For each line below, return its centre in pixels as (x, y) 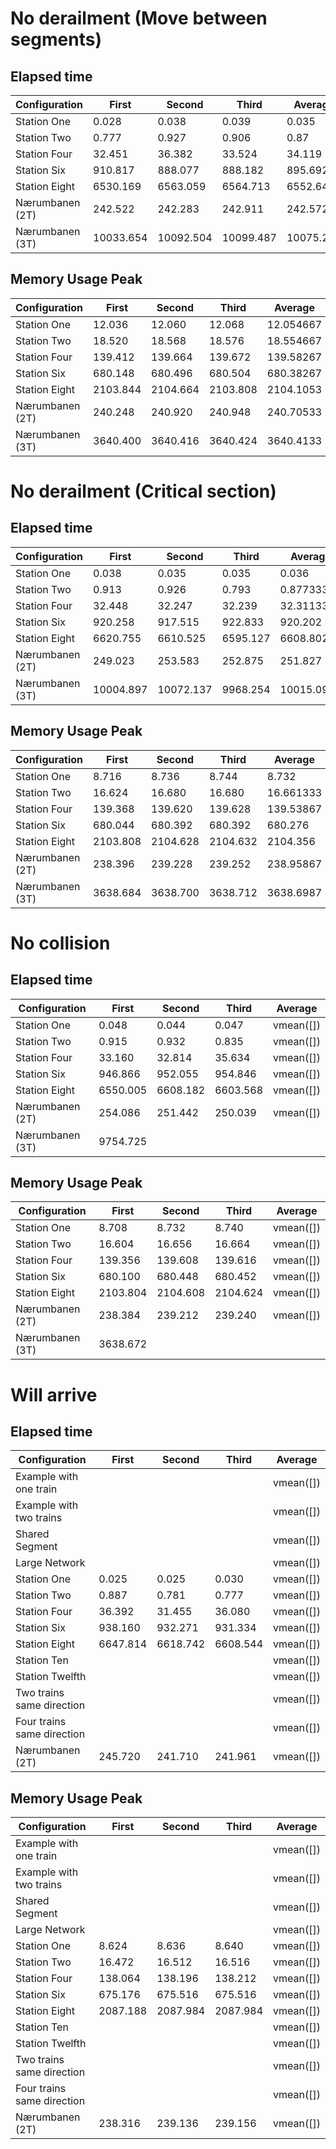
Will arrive (54, 1394)
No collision (60, 943)
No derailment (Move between (139, 18)
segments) (56, 39)
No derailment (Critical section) (143, 491)
